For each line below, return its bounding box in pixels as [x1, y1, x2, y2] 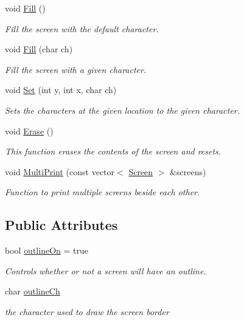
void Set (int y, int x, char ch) [5, 83, 117, 96]
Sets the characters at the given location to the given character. [5, 103, 240, 116]
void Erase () [5, 124, 54, 137]
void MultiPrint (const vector [5, 165, 115, 178]
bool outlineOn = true [5, 244, 88, 257]
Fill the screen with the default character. [5, 22, 159, 35]
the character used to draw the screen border [5, 305, 169, 318]
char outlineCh [5, 285, 60, 297]
